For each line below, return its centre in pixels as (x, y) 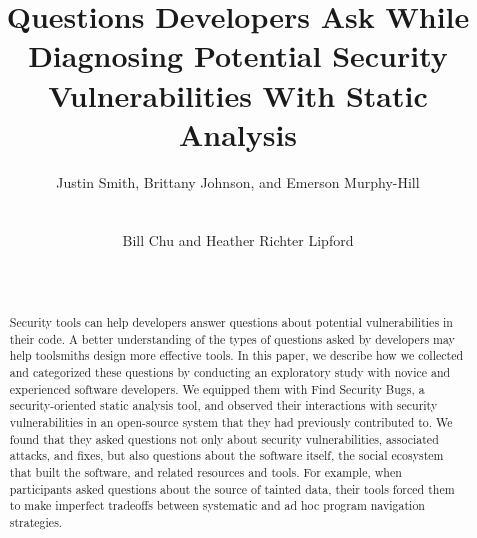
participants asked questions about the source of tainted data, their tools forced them (232, 488)
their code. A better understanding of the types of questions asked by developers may (232, 338)
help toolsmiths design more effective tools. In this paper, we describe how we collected (236, 355)
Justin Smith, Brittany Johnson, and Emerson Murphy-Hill (238, 181)
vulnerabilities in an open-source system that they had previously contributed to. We (231, 421)
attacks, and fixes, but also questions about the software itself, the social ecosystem (226, 455)
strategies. (36, 521)
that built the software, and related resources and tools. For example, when (205, 471)
